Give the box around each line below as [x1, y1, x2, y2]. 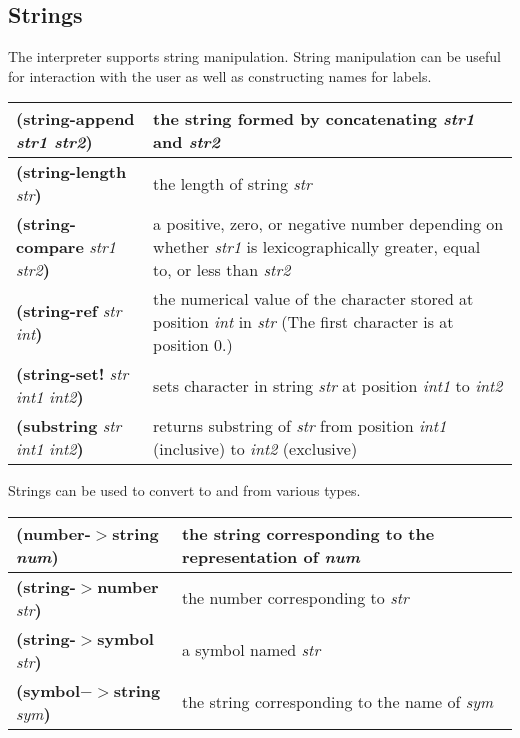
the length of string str [153, 171, 312, 195]
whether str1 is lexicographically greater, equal [153, 235, 481, 259]
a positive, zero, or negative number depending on [153, 212, 504, 236]
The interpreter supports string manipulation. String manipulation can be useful [8, 46, 501, 67]
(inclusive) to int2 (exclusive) [153, 437, 358, 461]
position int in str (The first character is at [153, 310, 454, 334]
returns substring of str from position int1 [153, 414, 447, 438]
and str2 [153, 130, 221, 154]
